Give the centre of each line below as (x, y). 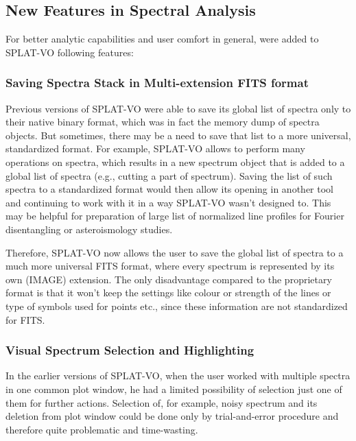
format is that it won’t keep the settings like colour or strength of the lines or (168, 293)
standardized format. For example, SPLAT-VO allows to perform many (155, 148)
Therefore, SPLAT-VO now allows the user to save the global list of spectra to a (175, 252)
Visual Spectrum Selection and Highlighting (130, 350)
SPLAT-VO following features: (70, 52)
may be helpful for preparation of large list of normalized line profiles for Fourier (175, 216)
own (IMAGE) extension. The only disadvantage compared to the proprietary (169, 279)
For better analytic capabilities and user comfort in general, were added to (162, 39)
